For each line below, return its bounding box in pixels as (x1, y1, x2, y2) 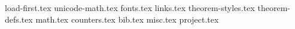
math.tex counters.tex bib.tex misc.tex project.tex (35, 13, 219, 25)
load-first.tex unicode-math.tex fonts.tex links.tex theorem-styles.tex (5, 2, 255, 13)
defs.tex (5, 13, 33, 25)
